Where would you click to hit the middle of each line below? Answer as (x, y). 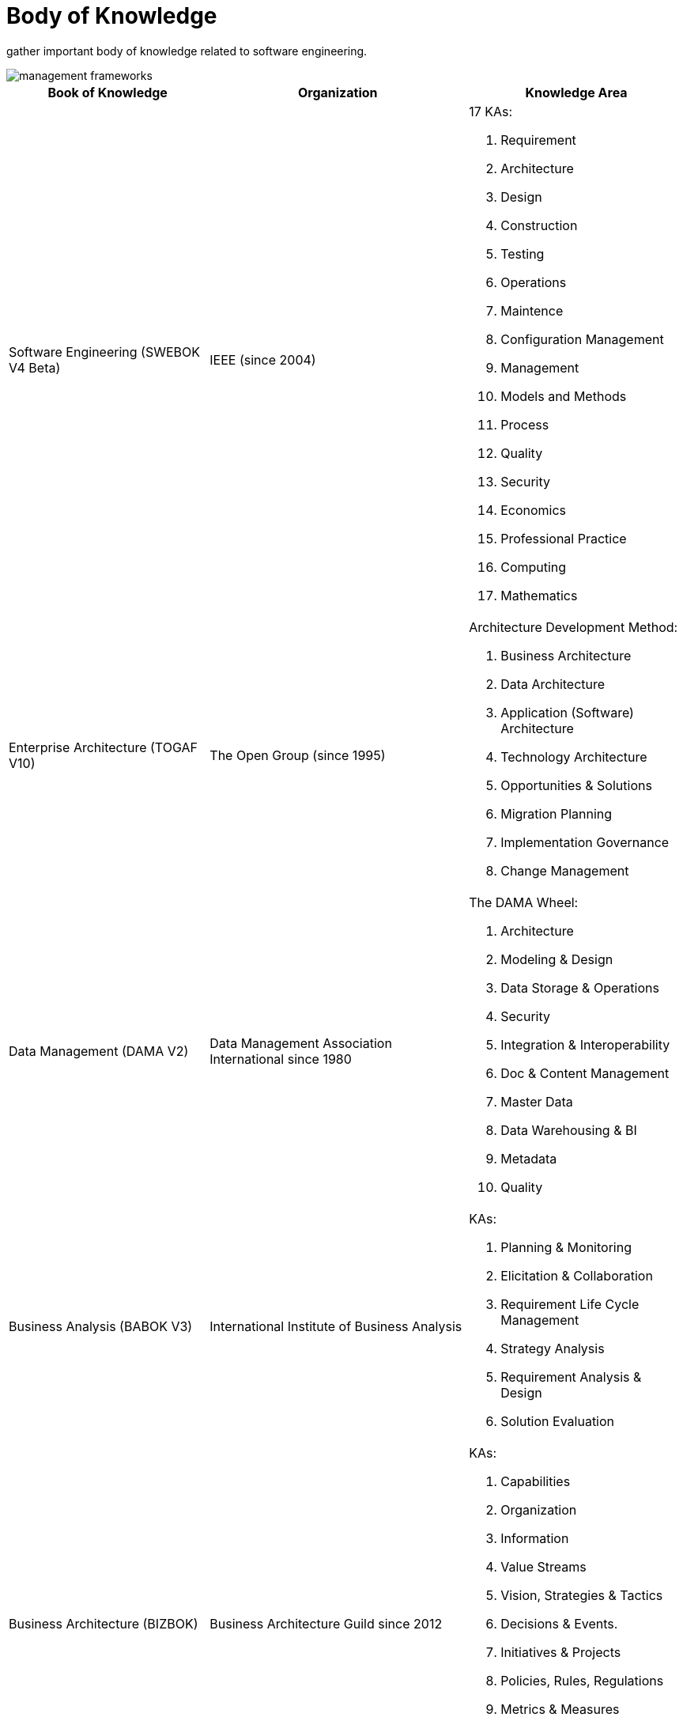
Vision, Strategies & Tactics (582, 1595)
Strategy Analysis (553, 1348)
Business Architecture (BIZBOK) (104, 1623)
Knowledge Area (576, 92)
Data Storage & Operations (580, 987)
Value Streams (543, 1566)
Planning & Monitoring (566, 1247)
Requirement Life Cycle (570, 1304)
